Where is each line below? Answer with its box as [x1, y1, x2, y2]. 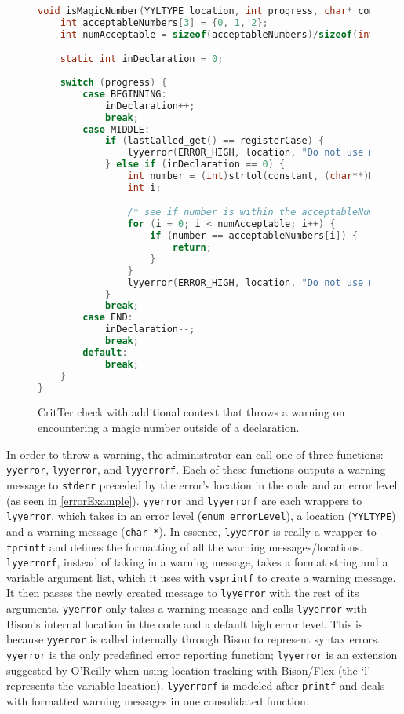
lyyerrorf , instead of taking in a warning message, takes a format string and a [6, 554, 388, 570]
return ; [172, 242, 212, 254]
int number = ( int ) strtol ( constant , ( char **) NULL [127, 170, 392, 182]
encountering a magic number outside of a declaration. [38, 419, 300, 436]
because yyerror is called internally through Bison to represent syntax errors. [6, 631, 380, 647]
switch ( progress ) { [60, 77, 167, 89]
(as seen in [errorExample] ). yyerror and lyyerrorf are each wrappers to [6, 492, 362, 508]
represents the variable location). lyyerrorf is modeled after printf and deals [6, 677, 385, 694]
